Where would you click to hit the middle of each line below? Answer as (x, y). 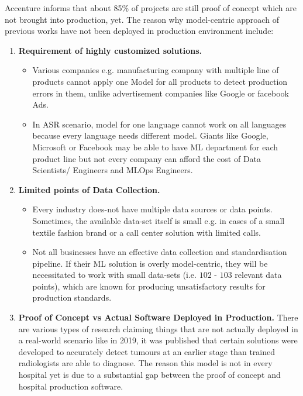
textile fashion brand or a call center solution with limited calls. (147, 232)
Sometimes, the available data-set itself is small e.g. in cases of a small (159, 220)
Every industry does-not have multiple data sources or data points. (152, 209)
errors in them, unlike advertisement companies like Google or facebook (161, 93)
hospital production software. (71, 386)
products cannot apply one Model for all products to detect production (160, 81)
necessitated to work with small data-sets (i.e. (114, 275)
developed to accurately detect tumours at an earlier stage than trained (147, 351)
